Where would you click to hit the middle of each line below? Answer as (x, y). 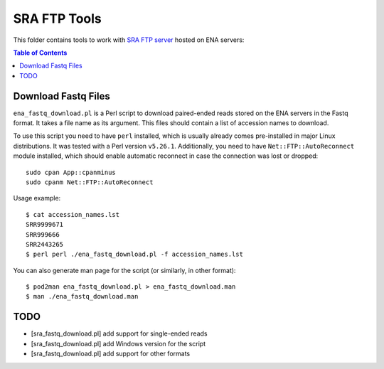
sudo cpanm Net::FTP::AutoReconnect (90, 182)
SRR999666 (43, 234)
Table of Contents (40, 53)
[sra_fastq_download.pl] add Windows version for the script (118, 343)
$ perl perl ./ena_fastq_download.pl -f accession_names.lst (134, 255)
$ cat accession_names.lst (73, 214)
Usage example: (37, 198)
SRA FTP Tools (58, 18)
